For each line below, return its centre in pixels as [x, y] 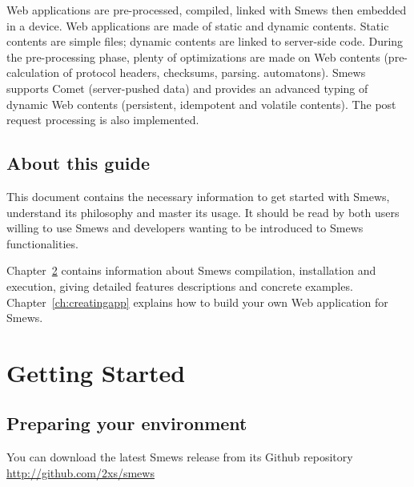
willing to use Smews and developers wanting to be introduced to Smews [185, 228]
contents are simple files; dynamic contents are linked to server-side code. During [205, 41]
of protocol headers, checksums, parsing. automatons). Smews [214, 72]
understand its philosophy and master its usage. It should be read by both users [203, 212]
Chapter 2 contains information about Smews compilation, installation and [191, 270]
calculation [33, 72]
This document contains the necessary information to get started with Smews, [198, 196]
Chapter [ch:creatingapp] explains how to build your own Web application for [197, 302]
